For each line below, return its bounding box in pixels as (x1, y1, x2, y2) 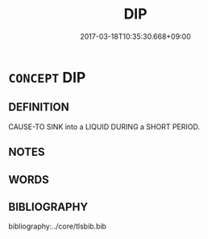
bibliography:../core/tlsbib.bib (8, 221, 107, 231)
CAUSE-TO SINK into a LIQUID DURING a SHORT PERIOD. (8, 122, 200, 132)
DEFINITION (8, 100, 70, 114)
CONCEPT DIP (8, 68, 86, 86)
